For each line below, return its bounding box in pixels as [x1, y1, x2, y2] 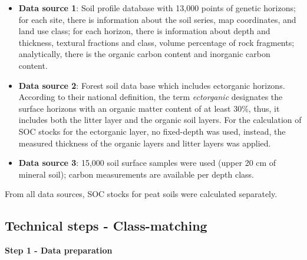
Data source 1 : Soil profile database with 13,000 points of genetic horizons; [18, 2, 296, 14]
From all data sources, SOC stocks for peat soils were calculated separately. [5, 188, 278, 200]
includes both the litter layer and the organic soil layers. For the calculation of [18, 114, 302, 126]
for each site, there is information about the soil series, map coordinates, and [18, 13, 296, 25]
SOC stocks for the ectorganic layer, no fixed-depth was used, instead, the [18, 125, 286, 137]
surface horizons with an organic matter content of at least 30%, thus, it [18, 102, 280, 114]
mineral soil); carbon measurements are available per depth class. [18, 168, 254, 180]
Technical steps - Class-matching [5, 216, 207, 235]
